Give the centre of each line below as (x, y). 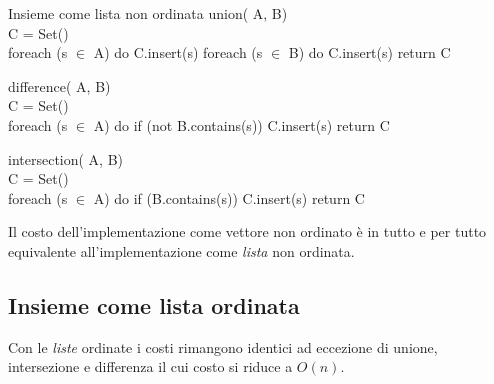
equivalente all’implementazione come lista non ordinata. (181, 250)
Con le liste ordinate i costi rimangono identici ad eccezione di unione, (223, 346)
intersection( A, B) (66, 158)
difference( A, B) (59, 85)
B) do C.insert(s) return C (369, 52)
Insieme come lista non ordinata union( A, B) (148, 13)
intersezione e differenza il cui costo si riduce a (150, 366)
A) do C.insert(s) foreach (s (178, 52)
